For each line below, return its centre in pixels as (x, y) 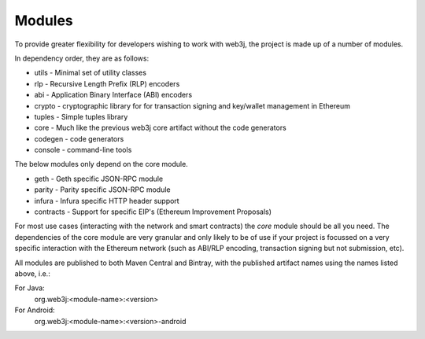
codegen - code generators (79, 138)
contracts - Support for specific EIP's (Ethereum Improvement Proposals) (153, 212)
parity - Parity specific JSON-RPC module (102, 190)
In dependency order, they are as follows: (82, 58)
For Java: (30, 288)
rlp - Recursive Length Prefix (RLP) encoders (107, 83)
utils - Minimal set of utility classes (91, 73)
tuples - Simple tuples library (81, 116)
